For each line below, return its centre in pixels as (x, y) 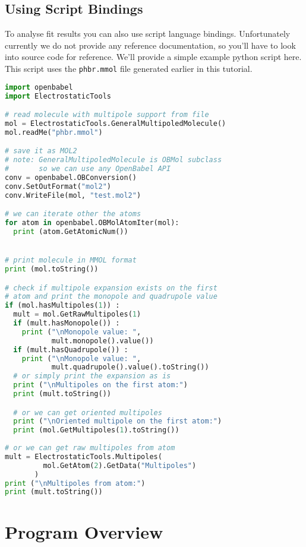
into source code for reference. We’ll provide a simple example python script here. (153, 57)
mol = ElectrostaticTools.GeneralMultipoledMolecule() (116, 123)
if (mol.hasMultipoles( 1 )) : (62, 306)
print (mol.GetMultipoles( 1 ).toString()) (96, 430)
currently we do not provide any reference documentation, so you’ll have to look (150, 45)
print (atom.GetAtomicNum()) (71, 231)
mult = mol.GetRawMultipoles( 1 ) (77, 314)
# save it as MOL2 (41, 151)
